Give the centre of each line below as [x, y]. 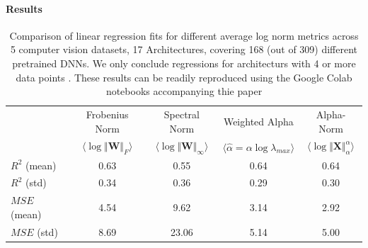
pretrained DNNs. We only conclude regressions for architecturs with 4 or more [184, 63]
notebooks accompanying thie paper [184, 91]
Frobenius [107, 114]
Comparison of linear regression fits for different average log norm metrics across [184, 35]
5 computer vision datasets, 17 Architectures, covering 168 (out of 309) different [184, 49]
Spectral [182, 114]
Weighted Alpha [258, 121]
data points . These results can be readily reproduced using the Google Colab [184, 77]
